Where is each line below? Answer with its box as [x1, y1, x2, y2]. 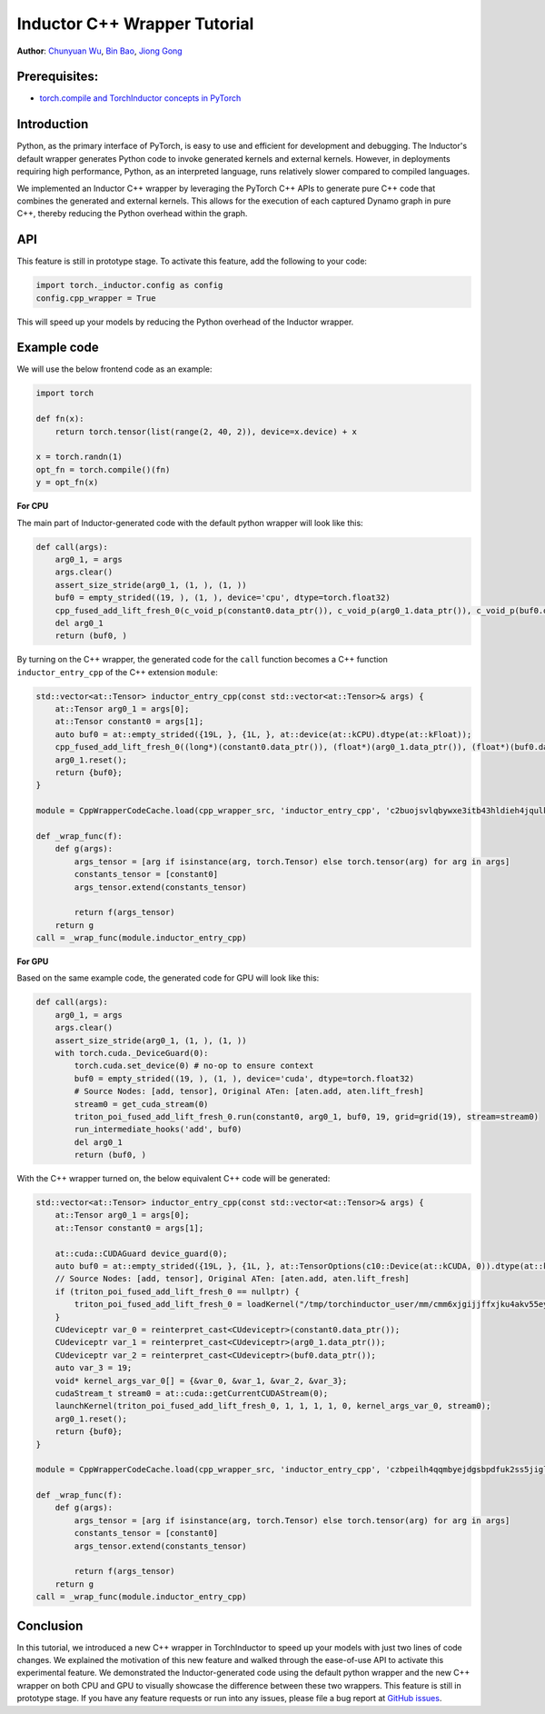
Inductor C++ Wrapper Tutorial [16, 14, 254, 34]
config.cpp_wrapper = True [35, 293, 156, 304]
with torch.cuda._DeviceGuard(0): [54, 1048, 209, 1058]
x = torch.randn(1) [35, 452, 123, 463]
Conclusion [16, 1618, 84, 1633]
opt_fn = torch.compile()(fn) [35, 464, 171, 474]
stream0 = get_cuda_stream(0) [74, 1099, 209, 1109]
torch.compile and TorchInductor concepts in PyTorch [39, 93, 242, 104]
